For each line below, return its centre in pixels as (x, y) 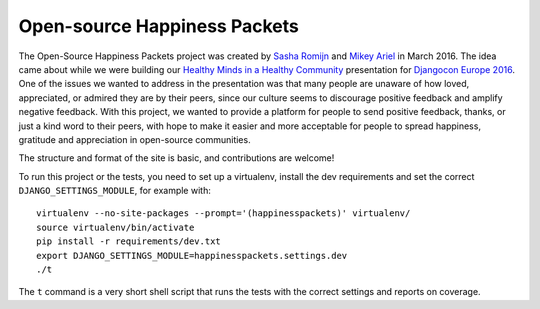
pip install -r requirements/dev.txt (129, 241)
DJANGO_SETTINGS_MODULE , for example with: (115, 191)
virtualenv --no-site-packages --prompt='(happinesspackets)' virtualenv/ (223, 213)
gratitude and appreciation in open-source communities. (134, 139)
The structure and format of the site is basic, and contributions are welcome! (176, 158)
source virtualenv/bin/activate (115, 227)
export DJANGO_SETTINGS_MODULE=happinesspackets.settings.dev (192, 255)
